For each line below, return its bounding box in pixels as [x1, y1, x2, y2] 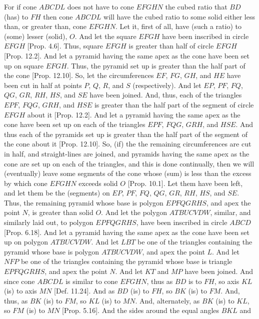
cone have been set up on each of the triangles [4, 119, 145, 129]
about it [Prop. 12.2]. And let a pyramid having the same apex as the [27, 109, 240, 119]
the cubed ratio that [165, 1, 227, 11]
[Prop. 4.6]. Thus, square [27, 40, 103, 51]
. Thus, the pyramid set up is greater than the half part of [66, 60, 245, 70]
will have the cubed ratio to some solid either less [103, 11, 255, 21]
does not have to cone [67, 1, 134, 11]
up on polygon [4, 236, 48, 247]
